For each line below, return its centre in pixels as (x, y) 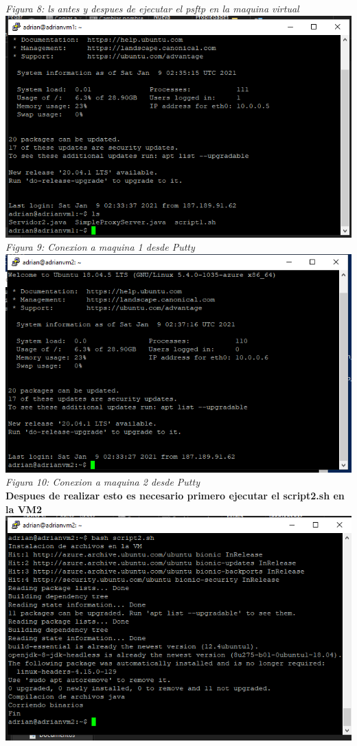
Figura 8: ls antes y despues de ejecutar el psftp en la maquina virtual (152, 8)
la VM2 (24, 509)
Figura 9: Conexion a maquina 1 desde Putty (100, 247)
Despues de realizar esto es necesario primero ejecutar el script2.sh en (175, 496)
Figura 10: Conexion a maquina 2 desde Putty (103, 482)
